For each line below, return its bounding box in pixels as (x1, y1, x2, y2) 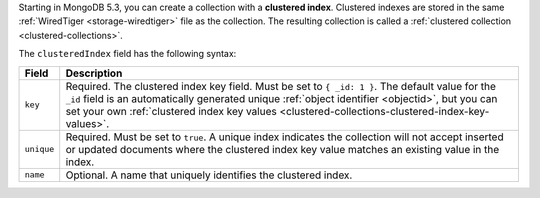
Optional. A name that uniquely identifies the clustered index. (65, 168, 353, 182)
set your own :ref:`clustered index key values (65, 104, 277, 118)
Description (65, 66, 123, 80)
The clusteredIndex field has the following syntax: (18, 48, 237, 60)
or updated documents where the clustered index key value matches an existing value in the (65, 142, 500, 156)
